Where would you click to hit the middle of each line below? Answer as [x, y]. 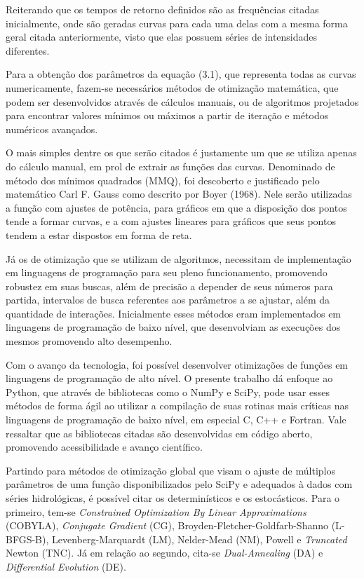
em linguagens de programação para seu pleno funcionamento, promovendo [167, 272]
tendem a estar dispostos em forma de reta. [99, 234]
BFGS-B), [27, 539]
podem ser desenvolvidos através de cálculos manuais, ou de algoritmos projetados [182, 101]
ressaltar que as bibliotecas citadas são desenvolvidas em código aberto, [159, 433]
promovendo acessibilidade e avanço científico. [104, 447]
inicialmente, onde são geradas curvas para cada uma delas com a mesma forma [177, 23]
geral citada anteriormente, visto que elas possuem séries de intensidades [162, 37]
